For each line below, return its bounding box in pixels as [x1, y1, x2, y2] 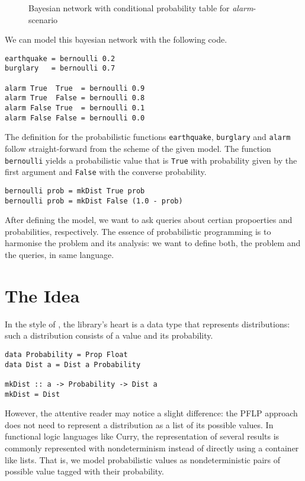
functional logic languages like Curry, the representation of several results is [5, 430, 280, 442]
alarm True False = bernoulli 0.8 [5, 94, 145, 103]
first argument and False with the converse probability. [5, 165, 207, 178]
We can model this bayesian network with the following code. [5, 33, 227, 46]
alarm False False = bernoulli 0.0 [5, 113, 145, 122]
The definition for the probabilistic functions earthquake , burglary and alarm [5, 130, 291, 143]
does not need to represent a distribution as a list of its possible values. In [5, 418, 274, 431]
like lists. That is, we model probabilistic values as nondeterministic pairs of [5, 453, 281, 466]
